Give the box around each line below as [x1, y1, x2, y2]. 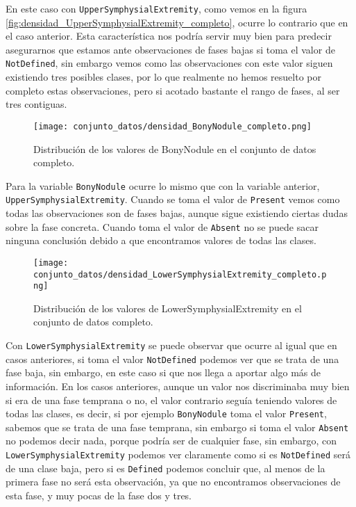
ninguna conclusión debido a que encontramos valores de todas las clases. [6, 233, 316, 248]
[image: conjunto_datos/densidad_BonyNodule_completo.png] [33, 121, 312, 131]
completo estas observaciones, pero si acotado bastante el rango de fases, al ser [6, 83, 340, 97]
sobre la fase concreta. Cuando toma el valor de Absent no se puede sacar [6, 219, 319, 234]
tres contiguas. [6, 97, 67, 111]
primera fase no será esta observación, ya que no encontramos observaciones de [6, 474, 341, 489]
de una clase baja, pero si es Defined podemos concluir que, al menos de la [6, 460, 325, 475]
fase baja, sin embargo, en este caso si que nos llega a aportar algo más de [6, 365, 321, 380]
